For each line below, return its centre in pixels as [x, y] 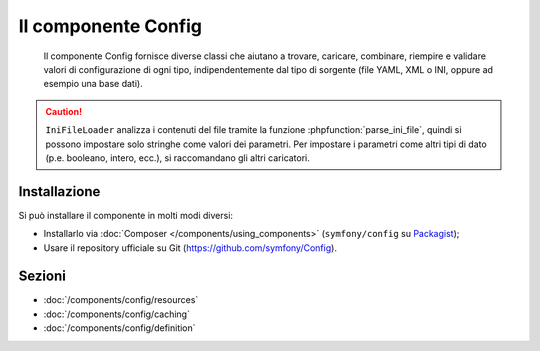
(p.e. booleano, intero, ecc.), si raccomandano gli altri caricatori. [177, 157]
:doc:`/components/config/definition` [119, 328]
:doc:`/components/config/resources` [121, 300]
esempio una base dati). [93, 84]
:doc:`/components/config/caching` [116, 314]
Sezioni [42, 276]
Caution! [64, 111]
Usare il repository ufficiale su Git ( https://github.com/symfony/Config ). [190, 247]
